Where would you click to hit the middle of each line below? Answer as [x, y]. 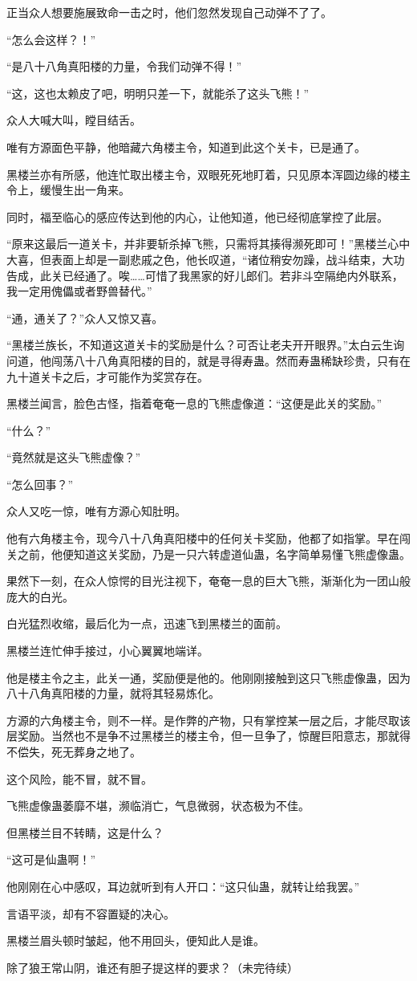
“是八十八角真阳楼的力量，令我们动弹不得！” [124, 66]
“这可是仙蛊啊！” [51, 859]
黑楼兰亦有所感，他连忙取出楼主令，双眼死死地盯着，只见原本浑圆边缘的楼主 [208, 174]
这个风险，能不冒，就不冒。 [79, 778]
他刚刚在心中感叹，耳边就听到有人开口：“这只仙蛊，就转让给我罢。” [183, 886]
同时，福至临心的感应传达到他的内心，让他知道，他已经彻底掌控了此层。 [197, 216]
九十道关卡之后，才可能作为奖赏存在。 [107, 376]
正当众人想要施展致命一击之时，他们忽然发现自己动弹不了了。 [169, 12]
